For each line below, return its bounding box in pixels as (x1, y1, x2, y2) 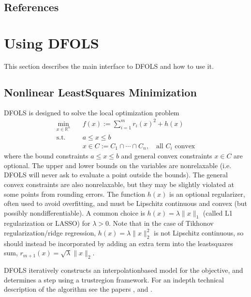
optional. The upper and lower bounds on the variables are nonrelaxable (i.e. (4, 160, 232, 170)
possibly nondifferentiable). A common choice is (4, 207, 145, 218)
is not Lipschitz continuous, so (154, 228, 244, 238)
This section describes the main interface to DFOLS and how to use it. (4, 61, 214, 71)
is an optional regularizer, (169, 188, 245, 199)
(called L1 (203, 207, 233, 218)
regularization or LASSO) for (4, 218, 90, 228)
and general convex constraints (121, 151, 212, 161)
